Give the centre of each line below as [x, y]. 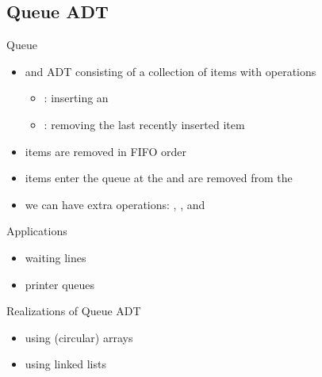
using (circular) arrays [79, 337]
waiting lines [56, 257]
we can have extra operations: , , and [115, 204]
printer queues [60, 284]
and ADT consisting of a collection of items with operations [171, 71]
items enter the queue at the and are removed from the [159, 178]
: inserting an [76, 98]
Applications [37, 231]
